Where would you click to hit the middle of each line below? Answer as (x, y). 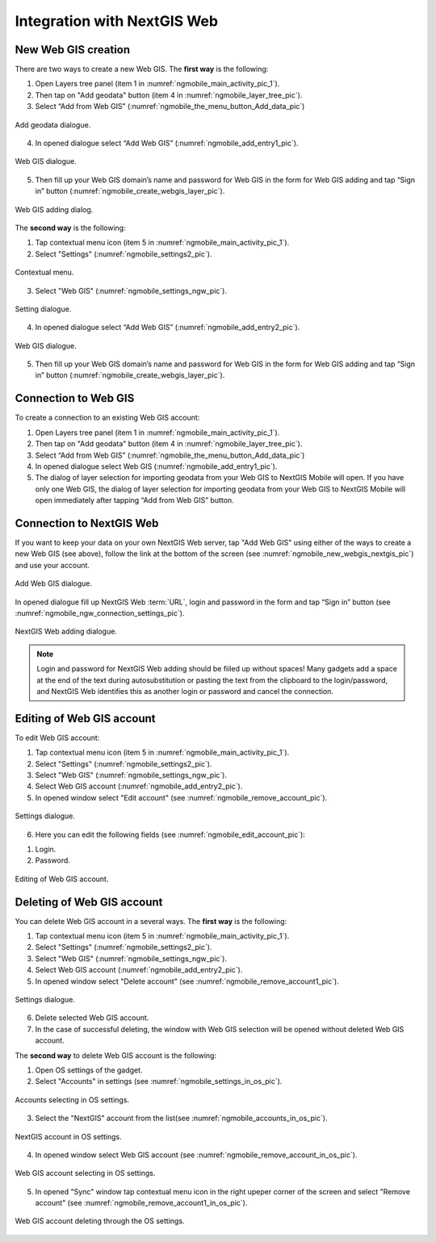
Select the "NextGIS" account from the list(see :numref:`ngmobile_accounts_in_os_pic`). (181, 1119)
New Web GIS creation (73, 50)
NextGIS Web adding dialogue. (66, 631)
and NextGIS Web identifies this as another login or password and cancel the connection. (185, 691)
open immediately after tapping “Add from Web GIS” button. (134, 500)
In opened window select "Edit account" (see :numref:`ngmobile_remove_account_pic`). (181, 797)
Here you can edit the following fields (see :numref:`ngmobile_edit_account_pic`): (170, 834)
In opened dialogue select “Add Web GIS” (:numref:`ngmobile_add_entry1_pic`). (167, 143)
